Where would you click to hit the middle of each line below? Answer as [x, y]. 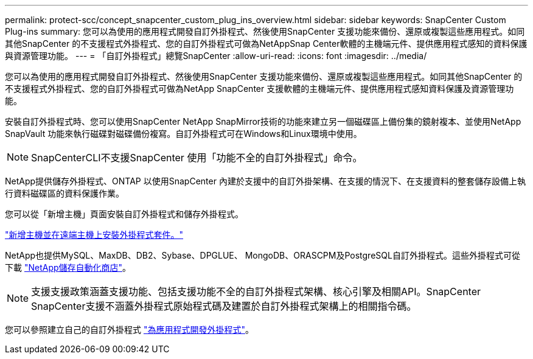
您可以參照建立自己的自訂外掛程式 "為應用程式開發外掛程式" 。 [129, 329]
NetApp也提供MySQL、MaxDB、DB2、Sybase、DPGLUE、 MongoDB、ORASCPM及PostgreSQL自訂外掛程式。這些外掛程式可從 [263, 255]
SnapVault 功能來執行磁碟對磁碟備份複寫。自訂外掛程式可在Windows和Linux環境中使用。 [183, 134]
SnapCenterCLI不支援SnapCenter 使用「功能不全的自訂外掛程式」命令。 [197, 158]
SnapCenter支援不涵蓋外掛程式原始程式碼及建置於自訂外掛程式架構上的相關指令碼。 [224, 306]
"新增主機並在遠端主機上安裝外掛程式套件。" [94, 235]
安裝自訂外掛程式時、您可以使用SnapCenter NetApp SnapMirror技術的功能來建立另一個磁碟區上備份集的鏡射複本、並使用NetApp [263, 121]
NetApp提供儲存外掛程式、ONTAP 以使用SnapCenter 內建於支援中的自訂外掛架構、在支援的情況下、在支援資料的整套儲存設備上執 [265, 181]
